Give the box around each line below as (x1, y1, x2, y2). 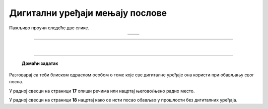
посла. (9, 79, 23, 85)
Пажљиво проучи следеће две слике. (9, 25, 89, 31)
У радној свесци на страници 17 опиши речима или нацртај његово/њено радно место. (9, 88, 195, 94)
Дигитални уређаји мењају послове (9, 7, 167, 18)
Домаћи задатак (21, 60, 58, 66)
